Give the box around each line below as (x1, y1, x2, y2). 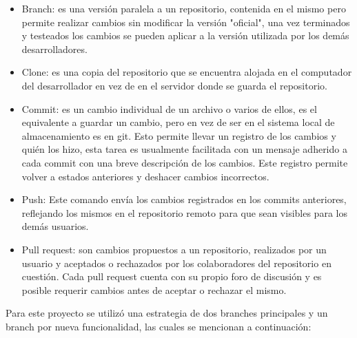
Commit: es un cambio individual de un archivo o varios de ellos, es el (21, 101, 317, 116)
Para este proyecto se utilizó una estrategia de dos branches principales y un (6, 306, 328, 320)
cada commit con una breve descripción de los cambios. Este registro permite (21, 155, 348, 169)
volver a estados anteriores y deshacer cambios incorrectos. (21, 169, 269, 183)
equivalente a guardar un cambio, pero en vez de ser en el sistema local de (21, 115, 335, 129)
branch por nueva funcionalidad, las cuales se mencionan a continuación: (6, 319, 312, 333)
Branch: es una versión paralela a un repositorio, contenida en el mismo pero (21, 1, 346, 15)
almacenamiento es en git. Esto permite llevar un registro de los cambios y (21, 128, 336, 142)
